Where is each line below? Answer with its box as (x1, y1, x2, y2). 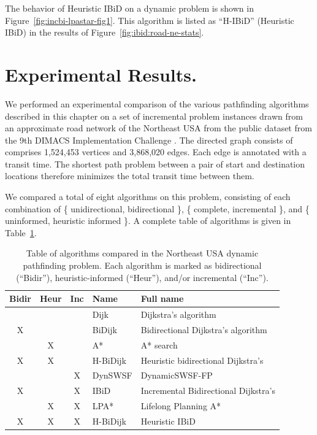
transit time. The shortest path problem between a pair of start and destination (5, 157, 305, 170)
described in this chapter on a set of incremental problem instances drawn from (5, 109, 303, 122)
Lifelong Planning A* (140, 399, 221, 412)
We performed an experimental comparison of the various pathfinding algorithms (5, 97, 309, 110)
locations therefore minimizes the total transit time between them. (5, 169, 254, 182)
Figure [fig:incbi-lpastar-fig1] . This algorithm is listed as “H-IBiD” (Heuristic (5, 13, 294, 26)
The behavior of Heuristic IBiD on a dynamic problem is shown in (5, 2, 254, 14)
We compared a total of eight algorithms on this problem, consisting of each (5, 190, 291, 203)
